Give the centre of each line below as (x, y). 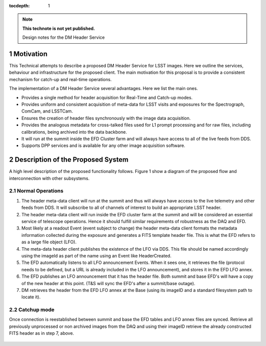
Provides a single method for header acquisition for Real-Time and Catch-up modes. (107, 97)
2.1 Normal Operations (36, 191)
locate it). (31, 297)
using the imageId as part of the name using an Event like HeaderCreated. (97, 256)
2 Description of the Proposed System (69, 160)
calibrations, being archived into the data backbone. (74, 132)
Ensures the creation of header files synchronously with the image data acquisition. (106, 118)
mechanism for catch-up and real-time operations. (60, 79)
